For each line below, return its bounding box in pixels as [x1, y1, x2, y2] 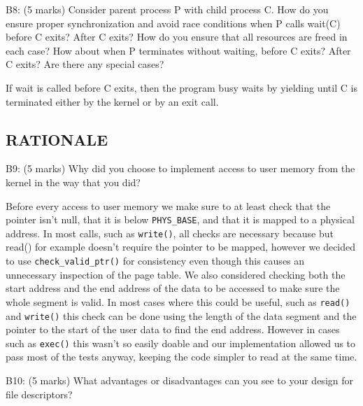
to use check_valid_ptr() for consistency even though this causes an [6, 253, 305, 268]
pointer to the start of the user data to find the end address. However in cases [6, 322, 340, 337]
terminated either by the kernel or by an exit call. [6, 94, 219, 108]
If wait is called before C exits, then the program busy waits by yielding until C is [6, 80, 357, 94]
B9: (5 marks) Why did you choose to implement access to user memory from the [6, 161, 355, 176]
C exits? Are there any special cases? [6, 57, 164, 71]
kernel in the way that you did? [6, 174, 141, 189]
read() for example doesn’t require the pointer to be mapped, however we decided [6, 239, 356, 254]
